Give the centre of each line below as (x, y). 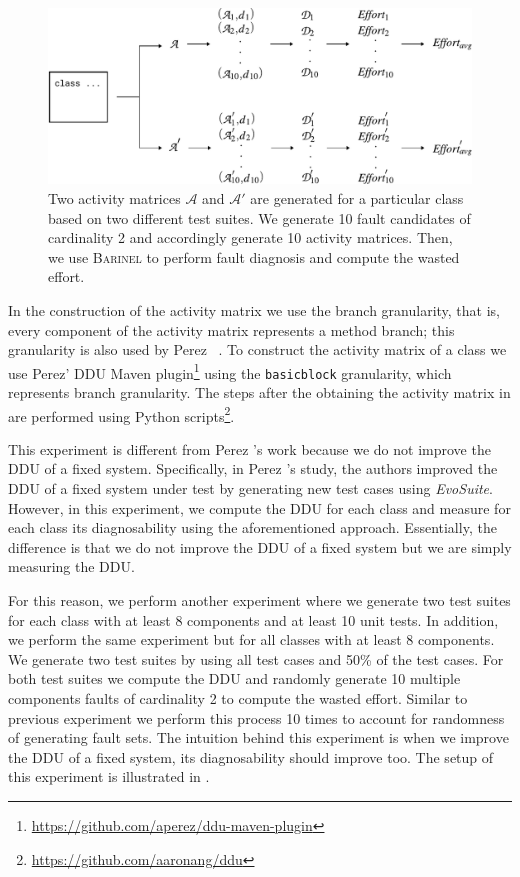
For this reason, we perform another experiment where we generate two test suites (259, 600)
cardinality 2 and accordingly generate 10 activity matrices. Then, (250, 237)
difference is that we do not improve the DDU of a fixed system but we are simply (260, 546)
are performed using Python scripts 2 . (121, 414)
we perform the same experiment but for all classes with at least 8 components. (251, 639)
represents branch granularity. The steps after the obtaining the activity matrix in (259, 392)
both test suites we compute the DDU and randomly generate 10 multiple (234, 678)
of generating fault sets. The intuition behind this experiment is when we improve (258, 737)
